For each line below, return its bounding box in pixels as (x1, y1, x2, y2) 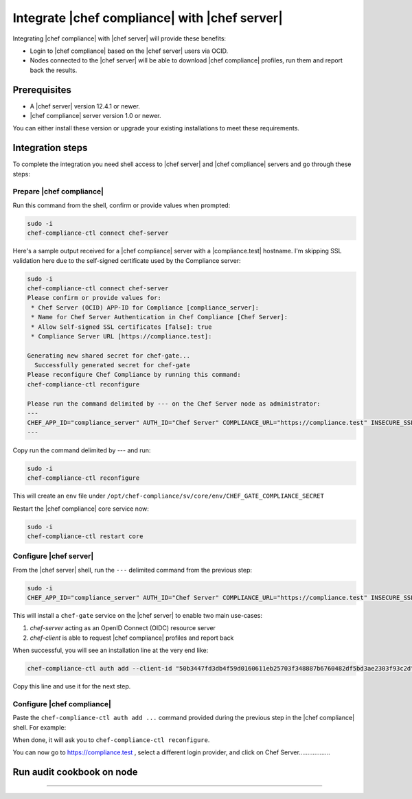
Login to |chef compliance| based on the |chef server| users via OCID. (30, 47, 229, 55)
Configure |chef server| (12, 551, 94, 561)
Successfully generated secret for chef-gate (34, 361, 190, 369)
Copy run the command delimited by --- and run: (12, 446, 151, 454)
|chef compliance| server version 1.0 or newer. (30, 112, 161, 120)
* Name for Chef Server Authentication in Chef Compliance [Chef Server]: (31, 313, 288, 321)
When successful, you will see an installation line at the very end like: (12, 646, 209, 655)
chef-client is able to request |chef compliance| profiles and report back (30, 634, 234, 642)
